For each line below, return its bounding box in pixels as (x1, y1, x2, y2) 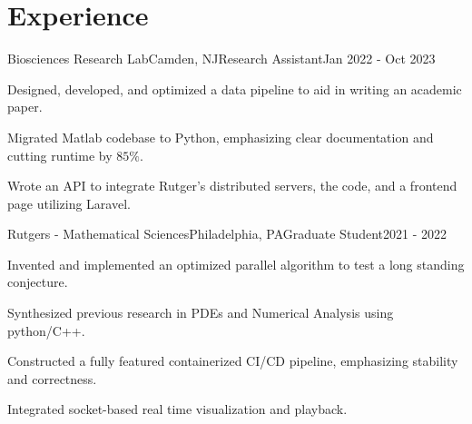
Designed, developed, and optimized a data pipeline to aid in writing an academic (7, 79, 462, 98)
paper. (7, 97, 43, 116)
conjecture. (7, 272, 68, 291)
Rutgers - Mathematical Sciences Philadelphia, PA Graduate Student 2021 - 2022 (7, 224, 447, 243)
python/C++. (7, 320, 85, 340)
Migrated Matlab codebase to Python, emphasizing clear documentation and (7, 127, 434, 146)
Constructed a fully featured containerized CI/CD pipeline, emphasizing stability (7, 351, 458, 370)
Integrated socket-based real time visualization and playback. (7, 399, 348, 419)
